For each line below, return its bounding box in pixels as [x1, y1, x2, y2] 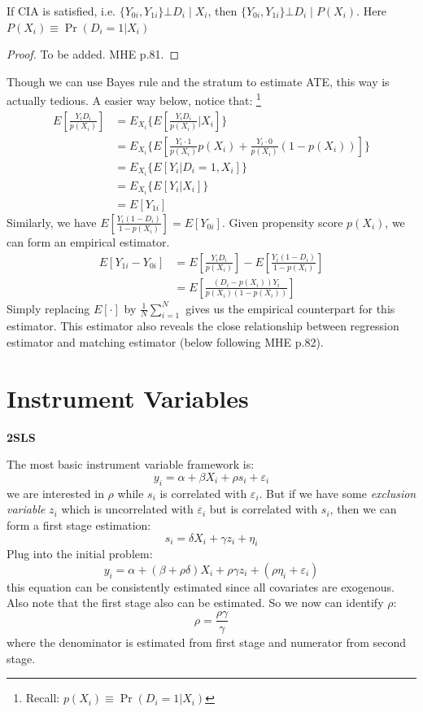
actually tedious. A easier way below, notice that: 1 [7, 90, 261, 109]
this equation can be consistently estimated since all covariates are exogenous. [7, 578, 395, 595]
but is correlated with [209, 500, 318, 518]
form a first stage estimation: [7, 516, 151, 533]
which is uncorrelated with [61, 500, 194, 518]
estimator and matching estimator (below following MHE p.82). [7, 334, 324, 351]
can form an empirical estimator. [7, 233, 170, 250]
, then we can [329, 500, 397, 518]
